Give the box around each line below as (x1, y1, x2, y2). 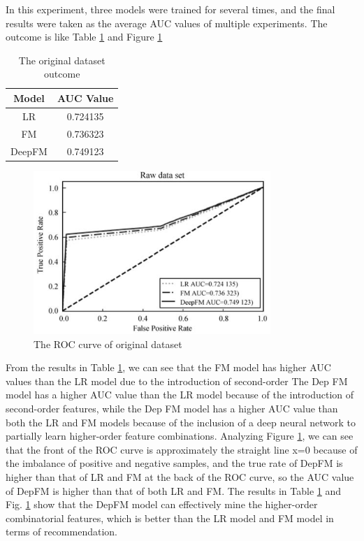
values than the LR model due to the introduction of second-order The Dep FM (6, 373, 348, 388)
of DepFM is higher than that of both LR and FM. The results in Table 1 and (6, 483, 342, 498)
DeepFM (10, 143, 48, 158)
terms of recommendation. (6, 524, 117, 539)
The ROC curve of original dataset (34, 336, 182, 351)
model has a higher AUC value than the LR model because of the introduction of (6, 387, 354, 402)
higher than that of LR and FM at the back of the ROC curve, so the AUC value (6, 470, 354, 484)
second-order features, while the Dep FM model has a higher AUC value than (6, 401, 338, 416)
